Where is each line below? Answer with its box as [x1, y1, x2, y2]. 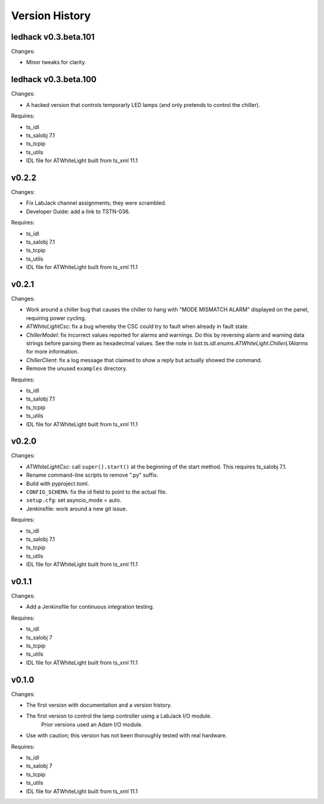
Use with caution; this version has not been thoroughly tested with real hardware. [26, 732, 227, 739]
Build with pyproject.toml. [26, 480, 89, 487]
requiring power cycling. [26, 314, 86, 321]
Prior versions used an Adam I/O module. [41, 721, 143, 728]
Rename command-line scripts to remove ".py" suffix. [26, 471, 158, 479]
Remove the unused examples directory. [26, 365, 128, 372]
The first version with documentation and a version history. [26, 701, 172, 709]
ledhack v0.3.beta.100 [11, 74, 97, 85]
